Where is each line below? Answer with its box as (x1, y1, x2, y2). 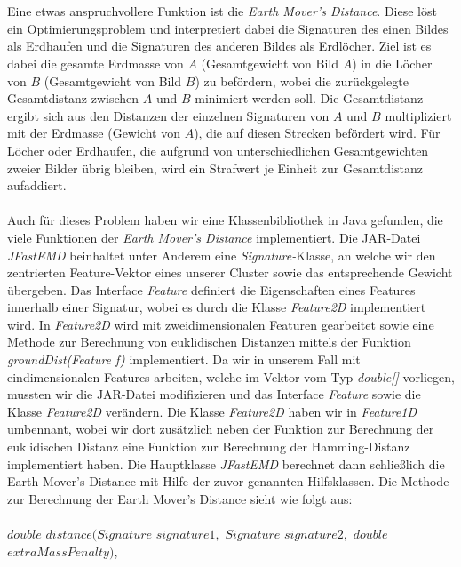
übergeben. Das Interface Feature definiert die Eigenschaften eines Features (7, 280, 416, 299)
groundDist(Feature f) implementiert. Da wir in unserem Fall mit (7, 350, 361, 369)
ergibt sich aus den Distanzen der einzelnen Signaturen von (7, 106, 330, 124)
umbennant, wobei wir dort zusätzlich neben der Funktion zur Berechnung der (7, 419, 434, 438)
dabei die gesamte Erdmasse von (7, 53, 184, 72)
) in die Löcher (352, 53, 433, 72)
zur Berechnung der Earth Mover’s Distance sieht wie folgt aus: (7, 489, 353, 507)
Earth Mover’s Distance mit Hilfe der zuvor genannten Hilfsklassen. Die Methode (7, 472, 449, 491)
